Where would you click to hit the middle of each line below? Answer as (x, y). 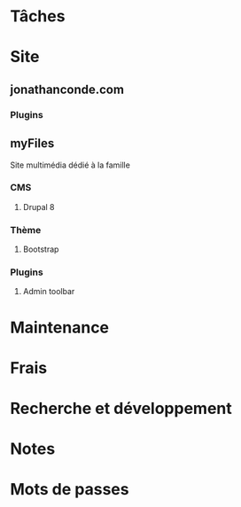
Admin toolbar (49, 292)
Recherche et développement (121, 408)
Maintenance (60, 328)
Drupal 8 (39, 207)
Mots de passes (70, 490)
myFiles (32, 144)
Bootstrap (41, 249)
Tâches (38, 16)
